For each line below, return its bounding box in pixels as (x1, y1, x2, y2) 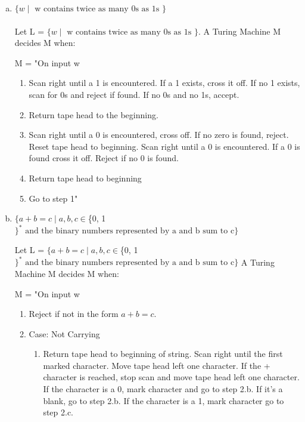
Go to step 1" (29, 192, 78, 204)
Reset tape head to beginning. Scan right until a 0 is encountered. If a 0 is (29, 140, 300, 152)
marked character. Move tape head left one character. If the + (43, 359, 270, 371)
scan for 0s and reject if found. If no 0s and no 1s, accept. (29, 88, 239, 100)
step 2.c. (43, 406, 74, 418)
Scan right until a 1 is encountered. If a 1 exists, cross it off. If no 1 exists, (29, 76, 300, 89)
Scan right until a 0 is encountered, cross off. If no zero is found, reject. (29, 128, 289, 141)
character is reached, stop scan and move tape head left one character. (43, 371, 300, 383)
